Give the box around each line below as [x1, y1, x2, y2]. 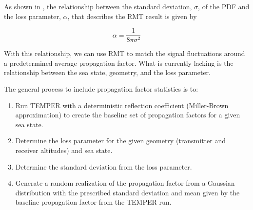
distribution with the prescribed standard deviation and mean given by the [15, 187, 240, 197]
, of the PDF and [198, 1, 250, 11]
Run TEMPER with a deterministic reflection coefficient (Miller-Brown [15, 100, 229, 110]
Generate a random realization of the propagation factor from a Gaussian [15, 178, 235, 188]
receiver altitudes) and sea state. [15, 145, 113, 155]
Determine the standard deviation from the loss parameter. [15, 161, 192, 172]
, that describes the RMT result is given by [67, 11, 197, 21]
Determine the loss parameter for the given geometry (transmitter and [15, 135, 226, 146]
